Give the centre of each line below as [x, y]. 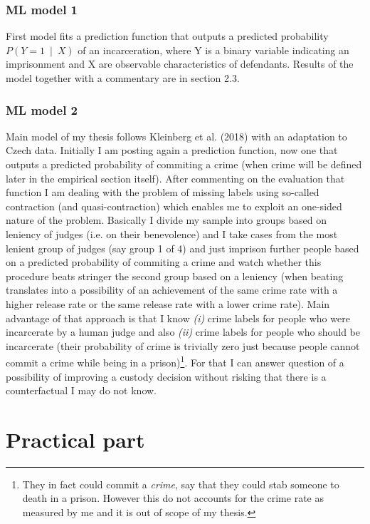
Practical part [75, 439]
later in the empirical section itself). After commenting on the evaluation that [175, 178]
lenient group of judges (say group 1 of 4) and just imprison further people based [183, 248]
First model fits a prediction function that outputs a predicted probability [167, 36]
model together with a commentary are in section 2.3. [123, 78]
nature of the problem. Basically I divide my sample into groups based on [166, 220]
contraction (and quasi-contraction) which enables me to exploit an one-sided [174, 206]
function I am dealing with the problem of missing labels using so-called [163, 192]
